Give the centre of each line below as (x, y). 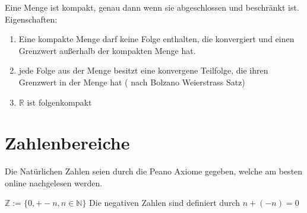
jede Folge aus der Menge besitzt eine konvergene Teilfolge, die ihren (143, 70)
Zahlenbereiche (67, 143)
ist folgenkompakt (59, 102)
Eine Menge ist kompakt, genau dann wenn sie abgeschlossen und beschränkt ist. (152, 7)
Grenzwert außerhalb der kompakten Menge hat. (107, 50)
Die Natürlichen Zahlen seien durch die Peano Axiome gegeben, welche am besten (154, 171)
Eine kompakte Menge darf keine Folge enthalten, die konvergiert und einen (156, 39)
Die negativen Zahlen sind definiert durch (164, 203)
